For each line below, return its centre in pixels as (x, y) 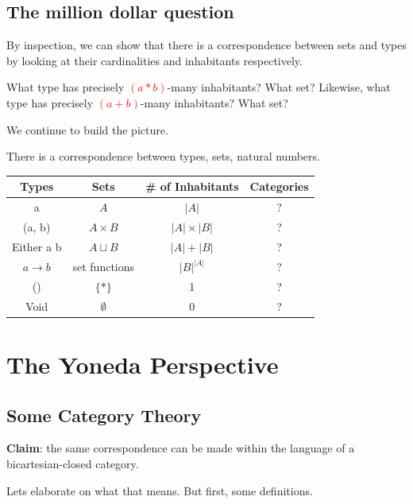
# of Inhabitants (192, 186)
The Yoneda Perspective (143, 364)
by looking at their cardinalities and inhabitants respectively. (154, 60)
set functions (104, 266)
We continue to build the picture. (87, 129)
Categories (279, 186)
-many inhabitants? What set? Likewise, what (279, 87)
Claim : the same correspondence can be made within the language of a (181, 448)
